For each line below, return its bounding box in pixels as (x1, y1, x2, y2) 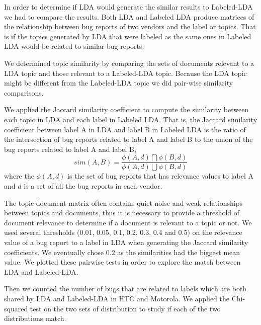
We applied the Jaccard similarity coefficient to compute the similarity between (4, 104, 249, 115)
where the (4, 171, 34, 181)
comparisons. (4, 87, 44, 98)
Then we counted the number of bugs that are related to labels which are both (4, 283, 247, 294)
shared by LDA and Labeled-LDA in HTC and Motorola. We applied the (4, 293, 229, 303)
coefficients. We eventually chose (4, 247, 104, 257)
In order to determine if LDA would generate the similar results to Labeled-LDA (4, 2, 253, 12)
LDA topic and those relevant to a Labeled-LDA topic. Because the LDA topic (4, 67, 247, 78)
